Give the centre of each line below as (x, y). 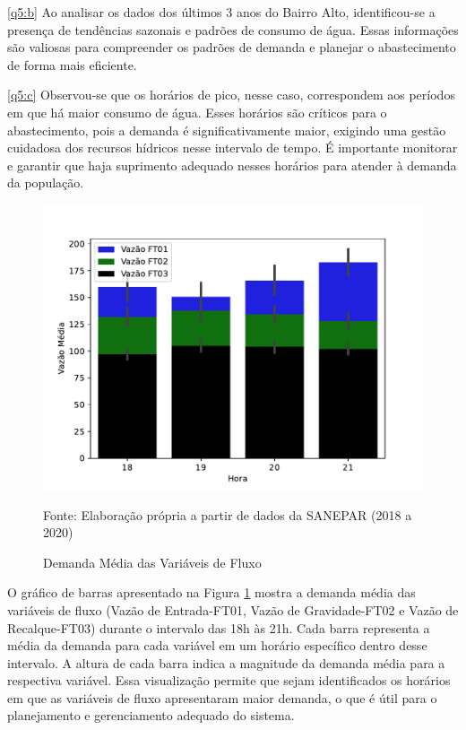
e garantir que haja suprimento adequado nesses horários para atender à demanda (232, 165)
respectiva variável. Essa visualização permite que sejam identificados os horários (229, 680)
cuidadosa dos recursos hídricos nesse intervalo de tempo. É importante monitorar (233, 148)
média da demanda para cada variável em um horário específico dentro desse (217, 645)
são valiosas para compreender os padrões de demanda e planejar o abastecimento (232, 47)
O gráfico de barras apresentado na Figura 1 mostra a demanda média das (211, 592)
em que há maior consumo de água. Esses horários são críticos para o (197, 112)
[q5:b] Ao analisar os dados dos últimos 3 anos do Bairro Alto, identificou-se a (221, 12)
